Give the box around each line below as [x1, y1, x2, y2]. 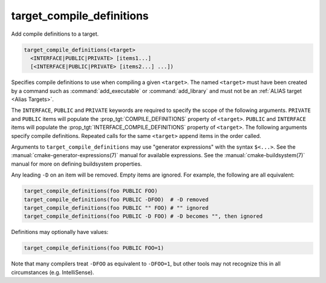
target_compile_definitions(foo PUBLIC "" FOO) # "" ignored [24, 204, 209, 211]
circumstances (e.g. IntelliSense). [11, 268, 95, 276]
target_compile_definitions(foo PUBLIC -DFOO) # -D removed [24, 196, 209, 203]
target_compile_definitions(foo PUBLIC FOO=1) [24, 245, 164, 252]
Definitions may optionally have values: [11, 229, 109, 236]
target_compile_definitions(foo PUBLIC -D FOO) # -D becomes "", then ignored [24, 213, 263, 220]
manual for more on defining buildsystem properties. [11, 160, 142, 168]
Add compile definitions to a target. [11, 30, 99, 37]
